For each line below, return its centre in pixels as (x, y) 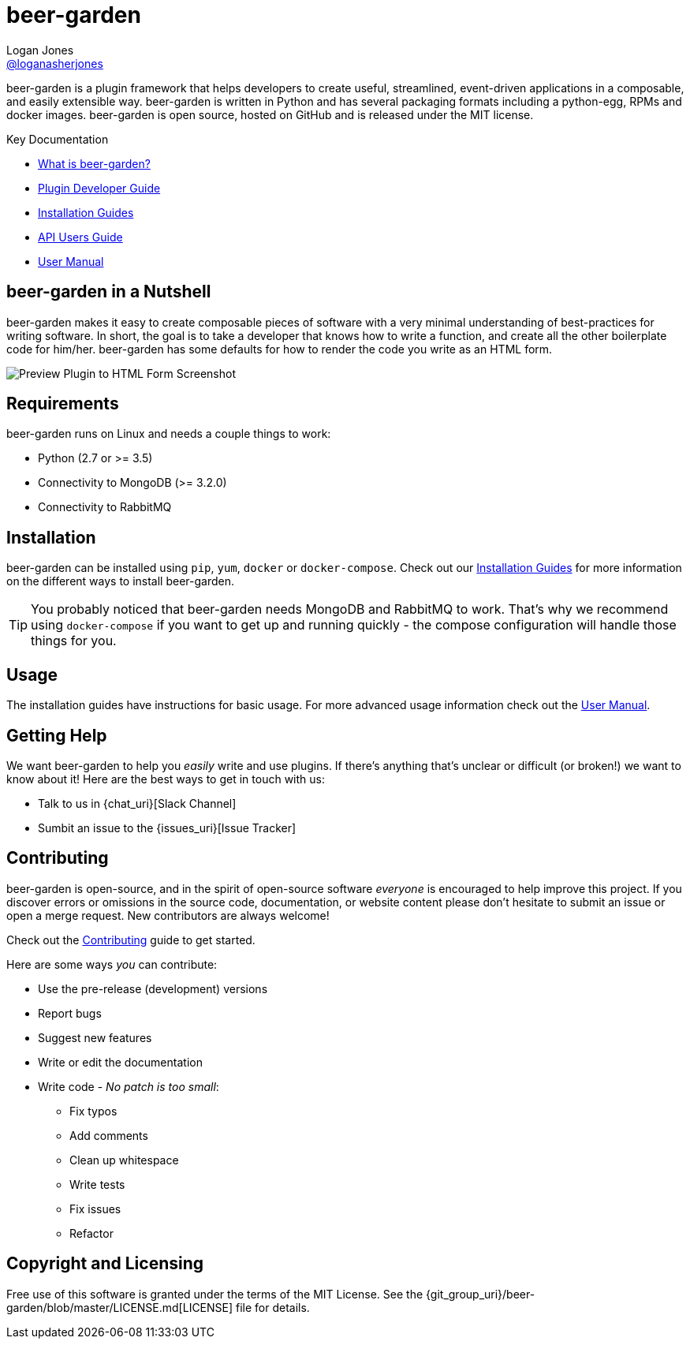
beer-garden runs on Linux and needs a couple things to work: (169, 434)
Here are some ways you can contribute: (112, 964)
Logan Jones (40, 50)
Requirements (63, 404)
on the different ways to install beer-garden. (121, 581)
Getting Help (57, 735)
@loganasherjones (55, 63)
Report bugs (70, 1013)
